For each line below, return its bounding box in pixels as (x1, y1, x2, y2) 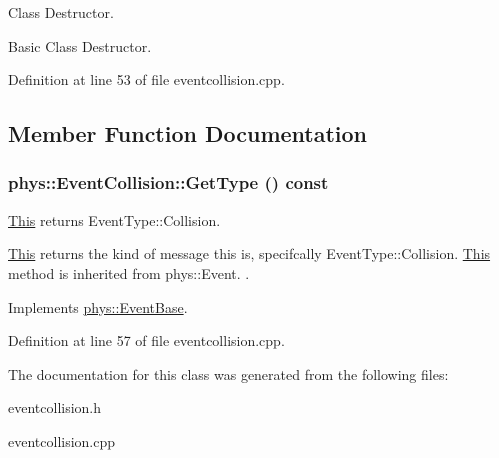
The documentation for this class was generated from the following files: (8, 363, 449, 384)
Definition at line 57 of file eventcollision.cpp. (8, 330, 285, 351)
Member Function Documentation (8, 118, 368, 149)
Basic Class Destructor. (8, 35, 152, 56)
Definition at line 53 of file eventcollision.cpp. (8, 69, 285, 90)
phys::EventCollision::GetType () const (8, 170, 329, 195)
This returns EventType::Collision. (8, 209, 221, 230)
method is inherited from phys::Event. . (8, 262, 250, 283)
